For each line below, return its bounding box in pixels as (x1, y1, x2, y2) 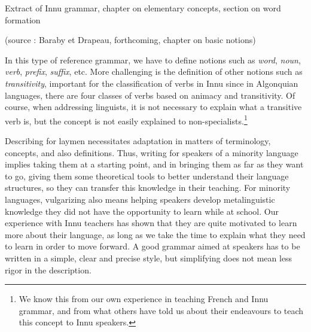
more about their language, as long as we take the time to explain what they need (5, 228, 306, 240)
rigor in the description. (5, 263, 92, 276)
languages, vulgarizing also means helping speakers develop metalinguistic (5, 193, 275, 205)
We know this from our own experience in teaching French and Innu (19, 293, 269, 305)
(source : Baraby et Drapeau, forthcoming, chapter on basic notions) (5, 33, 256, 46)
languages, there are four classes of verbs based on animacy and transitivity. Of (5, 89, 295, 101)
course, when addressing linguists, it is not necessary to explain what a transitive (5, 100, 302, 113)
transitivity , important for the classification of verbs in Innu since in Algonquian (5, 77, 298, 89)
